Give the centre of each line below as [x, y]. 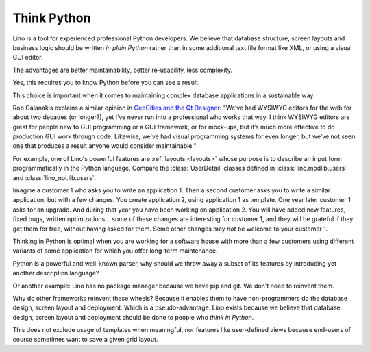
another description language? [56, 273]
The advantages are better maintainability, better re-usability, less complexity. [123, 70]
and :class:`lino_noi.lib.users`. [54, 177]
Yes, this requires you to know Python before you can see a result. [106, 83]
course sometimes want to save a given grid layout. [85, 340]
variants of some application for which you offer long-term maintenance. [115, 251]
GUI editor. [28, 58]
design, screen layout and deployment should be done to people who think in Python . [133, 317]
